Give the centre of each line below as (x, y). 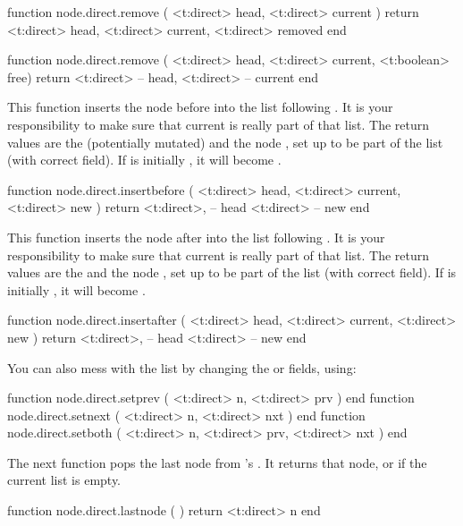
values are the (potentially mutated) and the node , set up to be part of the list (225, 142)
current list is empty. (64, 480)
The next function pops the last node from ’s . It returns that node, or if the (217, 462)
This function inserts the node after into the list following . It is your (196, 237)
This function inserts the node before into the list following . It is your (200, 107)
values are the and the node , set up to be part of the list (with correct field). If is (232, 272)
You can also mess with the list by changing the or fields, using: (182, 367)
